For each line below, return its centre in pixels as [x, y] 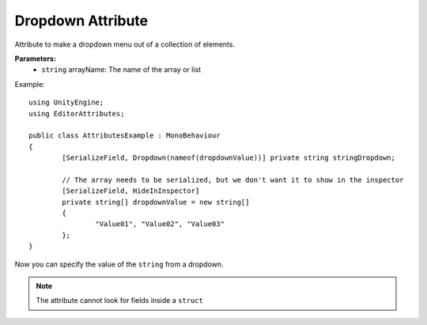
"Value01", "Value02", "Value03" [160, 224]
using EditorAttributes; [77, 113]
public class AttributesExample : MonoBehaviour [125, 136]
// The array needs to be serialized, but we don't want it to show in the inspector [233, 180]
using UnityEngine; [66, 102]
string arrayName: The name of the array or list [121, 70]
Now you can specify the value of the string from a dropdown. [119, 264]
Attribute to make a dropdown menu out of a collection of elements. [125, 44]
